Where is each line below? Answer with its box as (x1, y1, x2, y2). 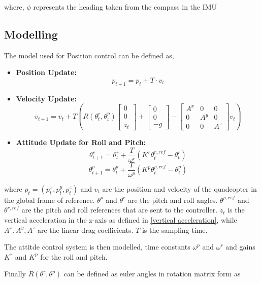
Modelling (4, 26, 58, 42)
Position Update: (16, 67, 77, 78)
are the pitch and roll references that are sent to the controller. (21, 204, 218, 215)
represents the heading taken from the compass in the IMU (33, 2, 217, 12)
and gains (225, 241, 255, 252)
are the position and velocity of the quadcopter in (102, 183, 257, 194)
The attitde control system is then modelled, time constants (4, 241, 190, 252)
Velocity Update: (16, 93, 77, 103)
